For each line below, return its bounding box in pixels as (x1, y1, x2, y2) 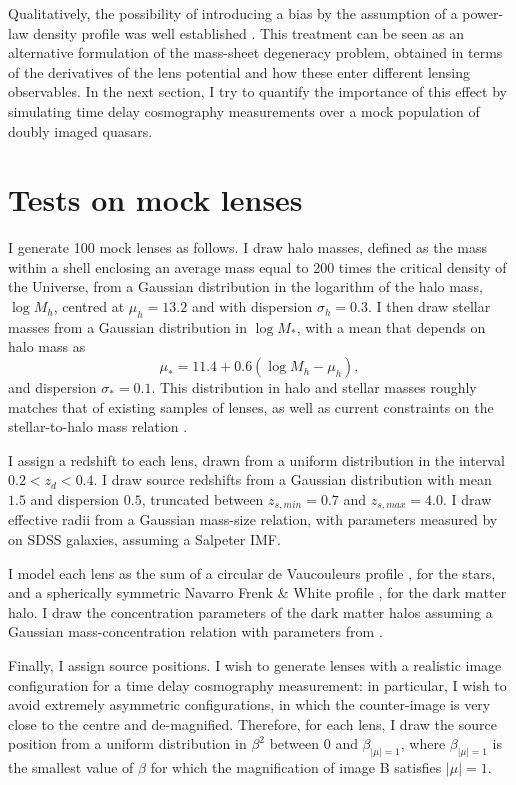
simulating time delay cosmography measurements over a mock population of (8, 100, 480, 121)
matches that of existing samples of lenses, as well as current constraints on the (8, 396, 494, 417)
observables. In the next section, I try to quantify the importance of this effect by (8, 81, 507, 102)
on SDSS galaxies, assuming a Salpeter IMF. (8, 529, 281, 550)
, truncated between (141, 489, 264, 510)
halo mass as (8, 336, 86, 357)
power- (462, 3, 504, 23)
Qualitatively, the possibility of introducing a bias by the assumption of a (8, 3, 458, 23)
